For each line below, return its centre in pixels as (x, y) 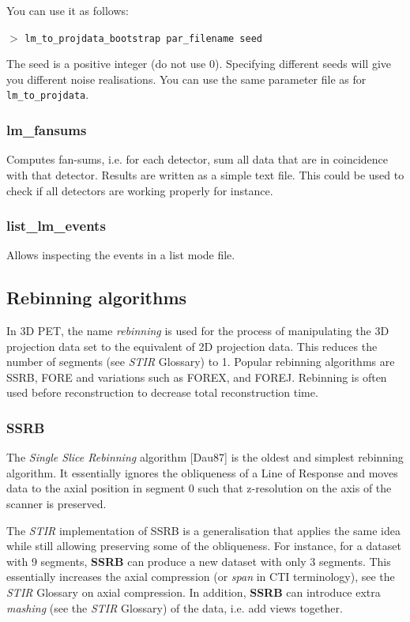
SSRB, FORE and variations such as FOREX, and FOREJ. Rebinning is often (197, 377)
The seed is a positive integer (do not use (106, 64)
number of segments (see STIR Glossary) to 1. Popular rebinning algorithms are (201, 362)
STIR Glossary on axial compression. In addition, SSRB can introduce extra (194, 592)
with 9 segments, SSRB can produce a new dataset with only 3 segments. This (199, 561)
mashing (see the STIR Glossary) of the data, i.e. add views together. (175, 607)
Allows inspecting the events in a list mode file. (121, 255)
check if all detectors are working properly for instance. (140, 190)
